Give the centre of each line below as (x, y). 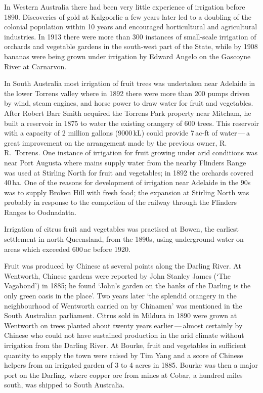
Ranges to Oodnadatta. (40, 212)
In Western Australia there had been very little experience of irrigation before (125, 7)
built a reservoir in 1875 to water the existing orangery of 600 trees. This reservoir (131, 123)
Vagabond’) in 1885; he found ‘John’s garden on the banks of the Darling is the (127, 286)
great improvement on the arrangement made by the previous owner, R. (116, 142)
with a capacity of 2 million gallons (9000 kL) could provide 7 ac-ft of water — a (127, 133)
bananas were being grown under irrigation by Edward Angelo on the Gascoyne (127, 56)
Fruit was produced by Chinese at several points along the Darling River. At (123, 266)
